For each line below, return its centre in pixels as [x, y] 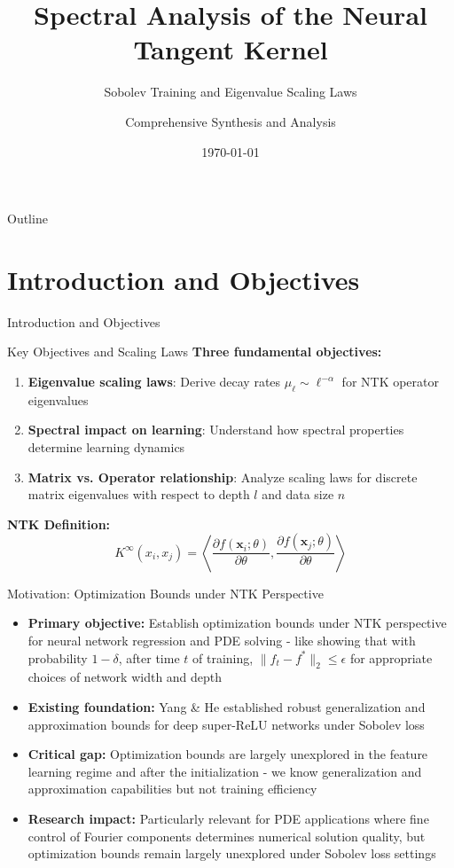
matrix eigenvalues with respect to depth [139, 494]
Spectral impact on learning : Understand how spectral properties [216, 430]
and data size [298, 494]
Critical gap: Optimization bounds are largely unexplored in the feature [228, 754]
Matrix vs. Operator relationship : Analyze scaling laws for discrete [223, 477]
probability [58, 657]
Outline [27, 219]
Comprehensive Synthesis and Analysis [231, 121]
